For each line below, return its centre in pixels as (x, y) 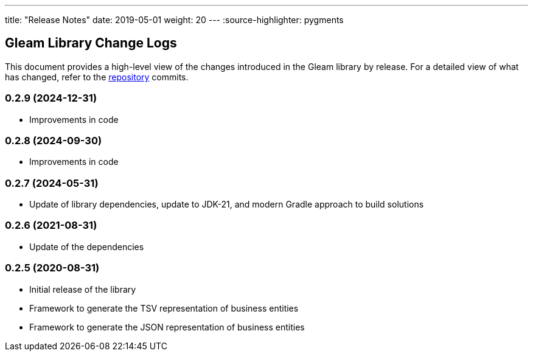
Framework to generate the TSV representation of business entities (164, 308)
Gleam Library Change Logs (91, 43)
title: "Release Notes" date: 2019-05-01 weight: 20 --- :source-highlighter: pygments (174, 20)
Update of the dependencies (87, 246)
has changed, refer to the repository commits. (97, 77)
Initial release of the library (83, 289)
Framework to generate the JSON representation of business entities (167, 327)
